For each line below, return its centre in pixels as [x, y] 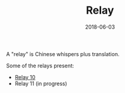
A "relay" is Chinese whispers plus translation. [63, 54]
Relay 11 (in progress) [41, 83]
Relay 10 [25, 77]
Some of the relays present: [40, 66]
